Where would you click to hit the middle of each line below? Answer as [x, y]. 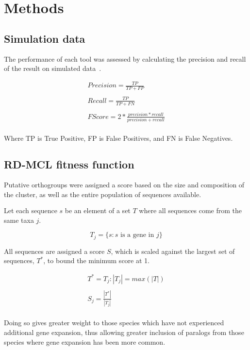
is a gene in [137, 235]
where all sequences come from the [191, 210]
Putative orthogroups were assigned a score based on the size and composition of [124, 185]
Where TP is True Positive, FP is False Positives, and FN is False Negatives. [118, 138]
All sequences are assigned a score [54, 251]
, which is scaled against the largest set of [173, 251]
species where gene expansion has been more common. [85, 342]
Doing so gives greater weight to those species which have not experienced [114, 323]
